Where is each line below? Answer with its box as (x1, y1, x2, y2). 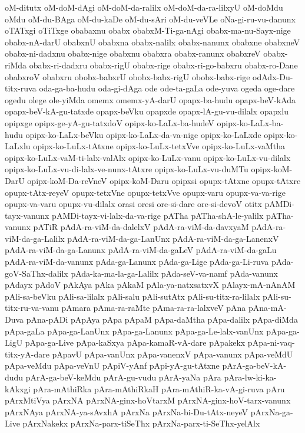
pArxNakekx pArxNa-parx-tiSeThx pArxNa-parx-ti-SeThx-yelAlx (22, 417, 260, 429)
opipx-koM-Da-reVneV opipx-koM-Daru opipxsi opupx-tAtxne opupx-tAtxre (27, 174, 301, 186)
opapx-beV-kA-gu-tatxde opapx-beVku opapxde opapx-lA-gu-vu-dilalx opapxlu (5, 105, 289, 117)
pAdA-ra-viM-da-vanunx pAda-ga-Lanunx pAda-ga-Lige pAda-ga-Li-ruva (5, 255, 269, 268)
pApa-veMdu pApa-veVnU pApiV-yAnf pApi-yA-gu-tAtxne (5, 359, 220, 372)
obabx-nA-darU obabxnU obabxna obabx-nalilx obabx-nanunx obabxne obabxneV (5, 35, 300, 48)
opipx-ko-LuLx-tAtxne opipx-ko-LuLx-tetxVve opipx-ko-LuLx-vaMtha (33, 140, 286, 152)
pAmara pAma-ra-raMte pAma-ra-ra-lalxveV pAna (61, 301, 246, 314)
